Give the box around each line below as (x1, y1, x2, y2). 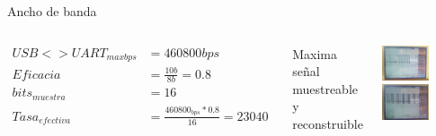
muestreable (292, 79, 358, 98)
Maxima (292, 44, 337, 63)
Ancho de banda (7, 2, 97, 20)
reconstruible (292, 114, 363, 132)
